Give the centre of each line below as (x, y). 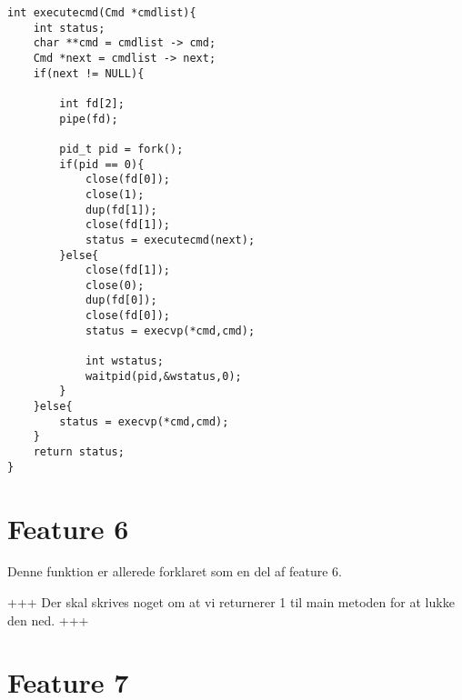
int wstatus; (124, 361)
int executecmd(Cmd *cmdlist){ (102, 13)
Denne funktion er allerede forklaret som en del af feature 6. (175, 571)
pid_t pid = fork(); (121, 149)
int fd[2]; (92, 103)
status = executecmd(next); (170, 240)
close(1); (115, 194)
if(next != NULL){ (89, 73)
